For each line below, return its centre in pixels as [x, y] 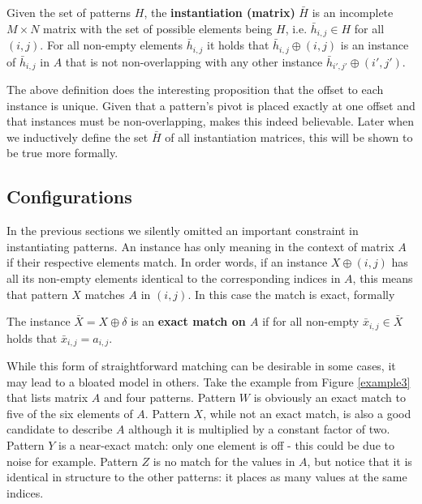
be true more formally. [62, 153]
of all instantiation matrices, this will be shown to [289, 137]
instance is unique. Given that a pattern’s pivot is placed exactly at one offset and [211, 105]
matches [105, 294]
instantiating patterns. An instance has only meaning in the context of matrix [200, 246]
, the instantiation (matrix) [220, 12]
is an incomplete [353, 12]
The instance [39, 321]
